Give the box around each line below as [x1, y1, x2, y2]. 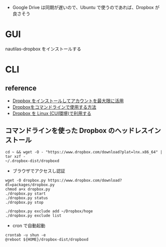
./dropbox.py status [5, 195, 49, 200]
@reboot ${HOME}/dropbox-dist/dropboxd [5, 237, 89, 242]
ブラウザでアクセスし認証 [12, 168, 66, 174]
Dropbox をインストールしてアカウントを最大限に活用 [12, 98, 124, 104]
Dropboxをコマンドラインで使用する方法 [12, 104, 97, 110]
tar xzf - [5, 154, 26, 159]
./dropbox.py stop [5, 200, 44, 205]
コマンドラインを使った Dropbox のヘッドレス [5, 126, 148, 135]
